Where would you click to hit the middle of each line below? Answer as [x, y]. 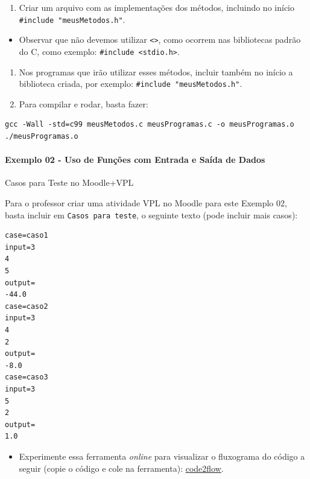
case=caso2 [27, 306]
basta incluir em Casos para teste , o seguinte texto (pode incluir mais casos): [151, 214]
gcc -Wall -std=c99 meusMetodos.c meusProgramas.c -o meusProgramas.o [150, 125]
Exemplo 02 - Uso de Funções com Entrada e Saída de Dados [135, 160]
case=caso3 [27, 377]
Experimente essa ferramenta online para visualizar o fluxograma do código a [162, 456]
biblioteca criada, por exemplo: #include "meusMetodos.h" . [131, 84]
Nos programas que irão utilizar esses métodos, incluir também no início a [156, 71]
